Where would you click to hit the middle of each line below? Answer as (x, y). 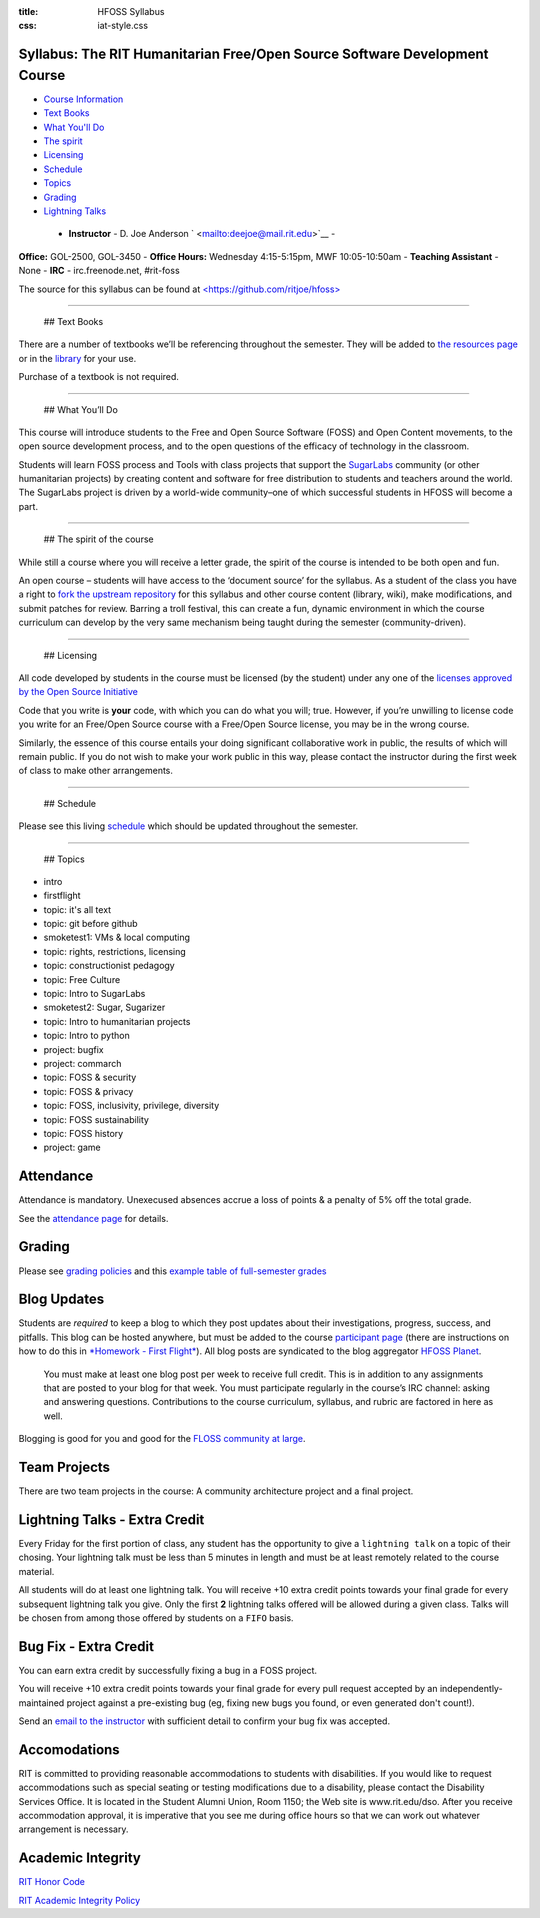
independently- (471, 1689)
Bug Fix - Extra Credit (86, 1646)
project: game (72, 1147)
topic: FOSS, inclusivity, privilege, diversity (131, 1106)
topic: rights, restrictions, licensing (115, 951)
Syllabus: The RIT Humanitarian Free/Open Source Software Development (253, 54)
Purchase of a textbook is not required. (99, 377)
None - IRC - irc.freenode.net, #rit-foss (99, 271)
